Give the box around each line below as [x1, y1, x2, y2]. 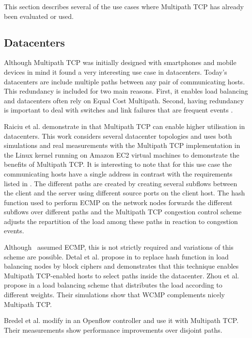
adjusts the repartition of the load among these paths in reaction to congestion [4, 216, 238, 226]
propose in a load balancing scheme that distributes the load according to [4, 280, 222, 290]
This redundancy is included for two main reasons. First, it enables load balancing [4, 86, 248, 96]
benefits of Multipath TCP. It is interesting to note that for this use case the [4, 159, 232, 169]
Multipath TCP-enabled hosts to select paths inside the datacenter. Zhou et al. [4, 270, 239, 280]
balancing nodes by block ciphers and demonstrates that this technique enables [4, 261, 239, 271]
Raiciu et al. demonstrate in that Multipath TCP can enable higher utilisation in [4, 121, 245, 131]
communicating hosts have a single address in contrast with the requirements [4, 168, 233, 178]
